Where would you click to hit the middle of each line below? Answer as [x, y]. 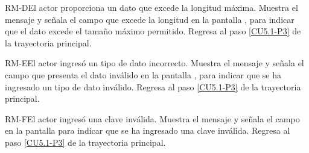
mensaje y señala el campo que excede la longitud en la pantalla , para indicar [150, 19]
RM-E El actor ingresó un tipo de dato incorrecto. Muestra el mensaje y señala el [154, 63]
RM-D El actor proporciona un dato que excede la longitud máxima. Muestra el [151, 7]
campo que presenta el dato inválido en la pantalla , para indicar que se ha [143, 74]
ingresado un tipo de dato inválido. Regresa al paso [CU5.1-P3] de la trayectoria [153, 86]
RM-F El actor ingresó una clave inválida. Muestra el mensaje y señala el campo [152, 118]
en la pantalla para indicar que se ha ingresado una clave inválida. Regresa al [148, 130]
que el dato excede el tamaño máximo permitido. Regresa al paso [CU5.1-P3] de [153, 31]
